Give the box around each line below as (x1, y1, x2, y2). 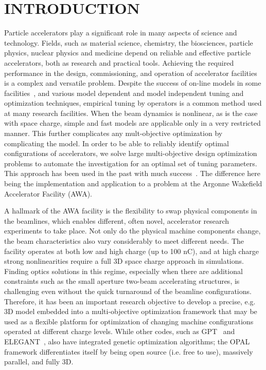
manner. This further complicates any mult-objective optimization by (4, 128, 223, 139)
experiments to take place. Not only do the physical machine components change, (4, 225, 261, 236)
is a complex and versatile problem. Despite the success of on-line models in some (4, 77, 261, 88)
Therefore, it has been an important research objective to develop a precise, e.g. (4, 296, 256, 306)
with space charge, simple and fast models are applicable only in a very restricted (4, 118, 261, 128)
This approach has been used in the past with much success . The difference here (4, 168, 260, 179)
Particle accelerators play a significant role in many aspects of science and (4, 27, 237, 38)
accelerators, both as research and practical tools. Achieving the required (4, 57, 234, 68)
